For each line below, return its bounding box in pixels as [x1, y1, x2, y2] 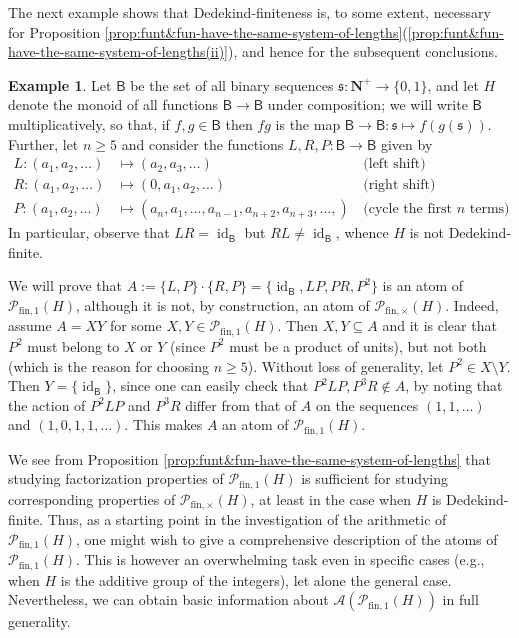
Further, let [8, 133, 79, 154]
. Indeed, [445, 295, 499, 316]
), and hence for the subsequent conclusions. [228, 41, 498, 62]
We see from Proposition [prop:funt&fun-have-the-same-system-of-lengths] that [8, 448, 492, 469]
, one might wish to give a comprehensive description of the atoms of [76, 528, 498, 549]
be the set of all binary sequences [130, 74, 334, 95]
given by [380, 133, 433, 154]
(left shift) [363, 157, 426, 172]
